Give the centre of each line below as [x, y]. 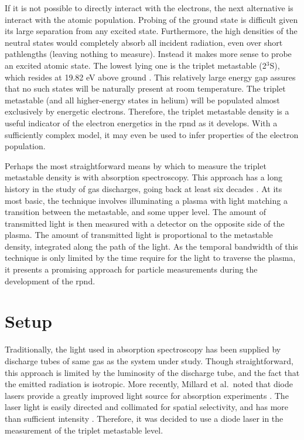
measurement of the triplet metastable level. [84, 430]
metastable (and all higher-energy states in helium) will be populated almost [142, 100]
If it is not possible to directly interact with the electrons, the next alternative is [149, 8]
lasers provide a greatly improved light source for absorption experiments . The [147, 395]
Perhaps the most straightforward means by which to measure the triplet [136, 165]
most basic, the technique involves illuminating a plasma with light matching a [146, 200]
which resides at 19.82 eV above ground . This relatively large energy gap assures [150, 77]
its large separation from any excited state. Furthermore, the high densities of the [151, 31]
